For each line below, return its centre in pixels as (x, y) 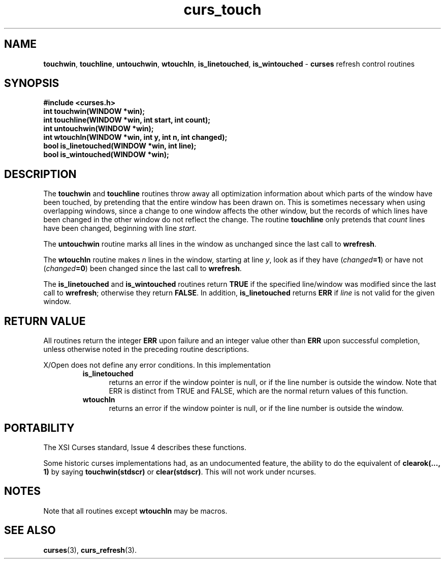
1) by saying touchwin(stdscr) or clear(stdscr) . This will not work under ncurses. (180, 471)
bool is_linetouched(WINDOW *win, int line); (120, 146)
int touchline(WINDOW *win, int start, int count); (127, 120)
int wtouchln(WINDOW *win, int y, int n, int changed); (135, 137)
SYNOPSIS (32, 83)
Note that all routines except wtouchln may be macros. (135, 511)
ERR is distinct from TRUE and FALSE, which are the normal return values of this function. (258, 391)
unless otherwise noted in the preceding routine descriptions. (146, 349)
